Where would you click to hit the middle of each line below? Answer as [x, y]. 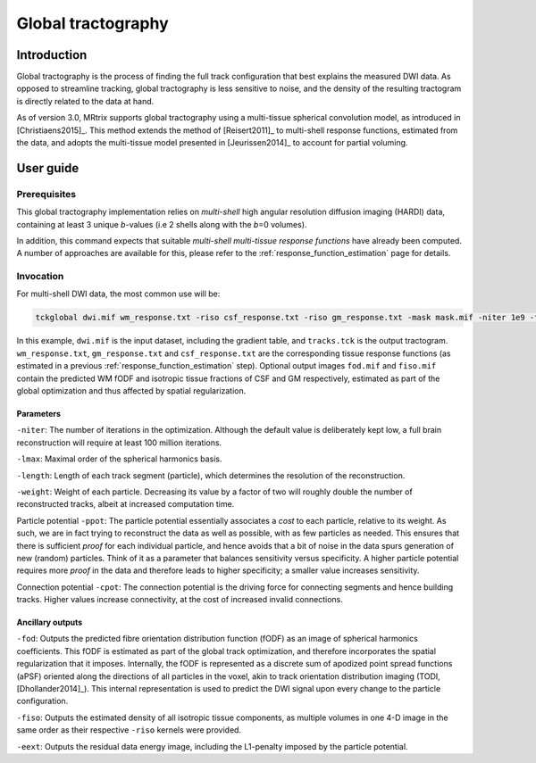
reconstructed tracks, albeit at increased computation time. [126, 504]
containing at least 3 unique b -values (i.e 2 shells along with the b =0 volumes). [162, 224]
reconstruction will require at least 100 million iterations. [119, 443]
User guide [48, 168]
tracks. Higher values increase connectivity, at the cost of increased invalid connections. [180, 600]
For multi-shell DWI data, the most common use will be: [118, 294]
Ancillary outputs [50, 622]
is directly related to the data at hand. [85, 101]
